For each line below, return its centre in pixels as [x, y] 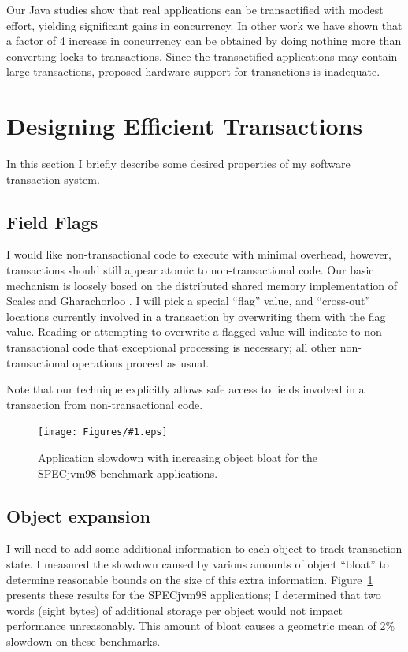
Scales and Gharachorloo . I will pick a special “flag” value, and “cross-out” [189, 301]
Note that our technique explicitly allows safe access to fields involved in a [185, 389]
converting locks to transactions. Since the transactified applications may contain [202, 56]
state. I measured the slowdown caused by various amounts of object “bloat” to [198, 564]
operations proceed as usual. [141, 362]
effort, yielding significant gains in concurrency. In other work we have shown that [204, 25]
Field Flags [52, 221]
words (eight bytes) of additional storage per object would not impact [174, 610]
